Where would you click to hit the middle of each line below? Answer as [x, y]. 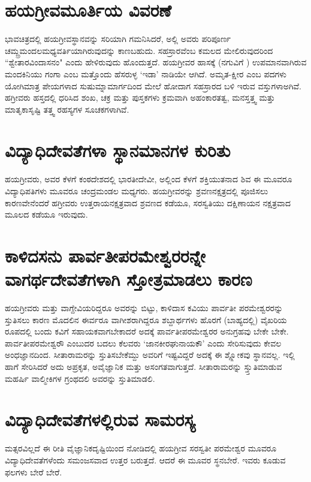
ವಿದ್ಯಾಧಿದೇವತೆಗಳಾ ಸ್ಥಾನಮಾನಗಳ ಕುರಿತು [118, 150]
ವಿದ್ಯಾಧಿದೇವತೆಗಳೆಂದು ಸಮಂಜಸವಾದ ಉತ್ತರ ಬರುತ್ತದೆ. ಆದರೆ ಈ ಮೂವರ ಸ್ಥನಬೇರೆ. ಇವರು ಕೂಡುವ [145, 460]
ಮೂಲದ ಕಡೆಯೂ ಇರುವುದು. [46, 214]
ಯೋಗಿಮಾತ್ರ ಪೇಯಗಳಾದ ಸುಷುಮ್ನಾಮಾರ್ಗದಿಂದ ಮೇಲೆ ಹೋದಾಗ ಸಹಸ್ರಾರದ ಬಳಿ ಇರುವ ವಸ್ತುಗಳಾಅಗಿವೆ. [153, 85]
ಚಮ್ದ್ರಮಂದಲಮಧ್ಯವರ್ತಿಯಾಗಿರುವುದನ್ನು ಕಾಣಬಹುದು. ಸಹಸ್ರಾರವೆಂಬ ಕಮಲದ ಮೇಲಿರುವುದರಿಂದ [139, 50]
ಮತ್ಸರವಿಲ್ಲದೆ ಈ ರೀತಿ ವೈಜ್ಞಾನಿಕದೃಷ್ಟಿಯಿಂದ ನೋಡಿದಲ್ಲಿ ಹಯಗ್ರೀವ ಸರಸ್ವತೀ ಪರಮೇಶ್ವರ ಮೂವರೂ [141, 448]
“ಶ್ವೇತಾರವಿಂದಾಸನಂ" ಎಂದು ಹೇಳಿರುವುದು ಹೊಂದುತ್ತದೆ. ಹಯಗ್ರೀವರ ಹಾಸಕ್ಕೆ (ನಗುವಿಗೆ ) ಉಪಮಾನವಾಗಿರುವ [156, 62]
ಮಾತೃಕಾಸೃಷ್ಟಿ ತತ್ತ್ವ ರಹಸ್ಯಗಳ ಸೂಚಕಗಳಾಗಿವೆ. [67, 109]
